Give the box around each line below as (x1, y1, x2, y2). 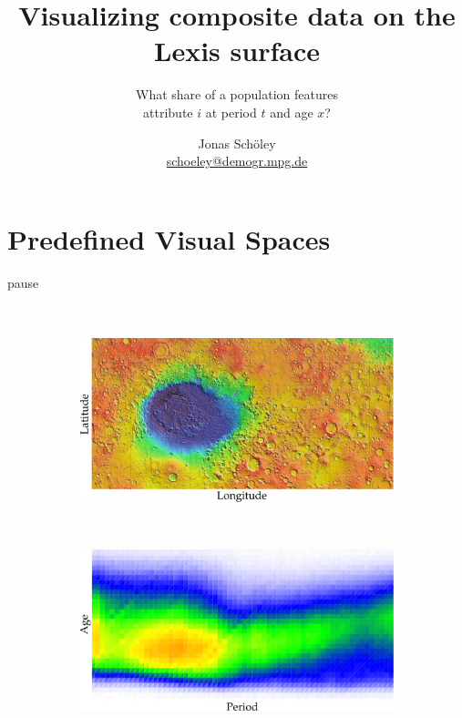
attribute (143, 102, 193, 121)
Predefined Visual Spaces (7, 220, 331, 257)
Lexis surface (154, 32, 320, 69)
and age (270, 102, 313, 121)
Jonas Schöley (198, 133, 276, 152)
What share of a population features (136, 85, 338, 104)
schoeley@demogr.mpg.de (166, 151, 308, 170)
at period (205, 102, 257, 121)
